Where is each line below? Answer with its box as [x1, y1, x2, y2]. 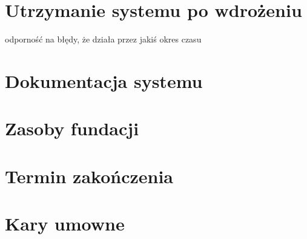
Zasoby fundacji [5, 116, 139, 141]
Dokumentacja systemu [5, 68, 203, 93]
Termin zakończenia [5, 163, 174, 188]
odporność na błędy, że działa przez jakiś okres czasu [5, 33, 202, 45]
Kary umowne [5, 211, 125, 236]
